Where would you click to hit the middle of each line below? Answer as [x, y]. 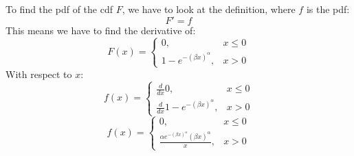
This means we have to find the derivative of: [101, 30]
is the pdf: [328, 9]
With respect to [39, 74]
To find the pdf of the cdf [59, 9]
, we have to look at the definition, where [209, 9]
